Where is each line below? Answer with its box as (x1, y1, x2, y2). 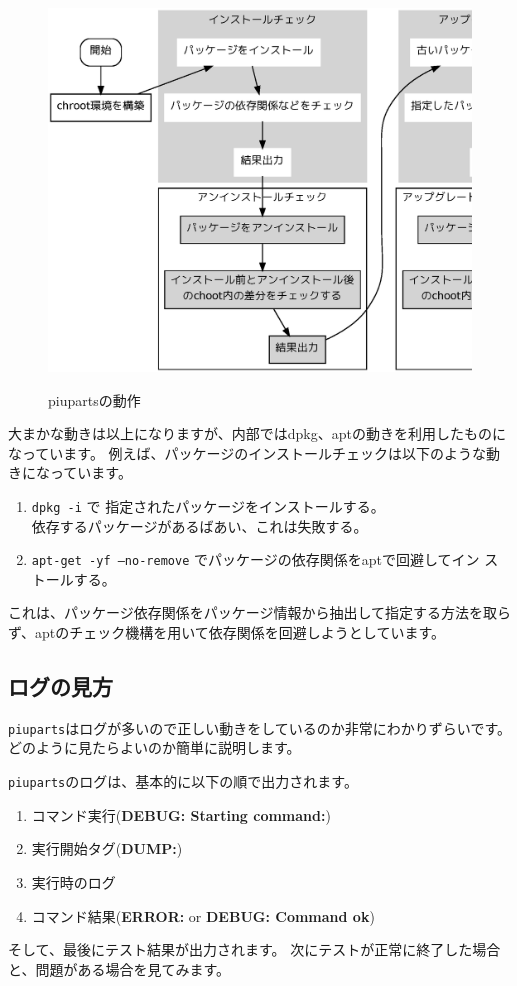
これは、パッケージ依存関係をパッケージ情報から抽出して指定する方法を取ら (8, 602, 512, 623)
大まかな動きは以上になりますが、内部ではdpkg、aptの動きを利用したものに (8, 423, 506, 444)
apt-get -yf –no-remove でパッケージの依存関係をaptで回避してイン (31, 549, 480, 570)
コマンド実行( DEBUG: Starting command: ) (31, 804, 331, 825)
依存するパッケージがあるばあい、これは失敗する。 (31, 515, 368, 536)
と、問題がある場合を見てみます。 (8, 958, 231, 979)
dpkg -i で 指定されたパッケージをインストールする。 (31, 495, 385, 516)
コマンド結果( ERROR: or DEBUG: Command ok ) (31, 905, 375, 926)
